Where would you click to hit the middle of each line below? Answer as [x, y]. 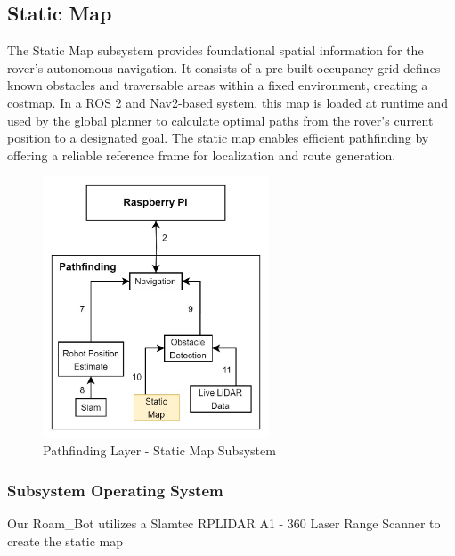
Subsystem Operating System [115, 490]
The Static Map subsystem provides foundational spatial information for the [215, 50]
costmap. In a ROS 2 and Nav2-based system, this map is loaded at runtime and [227, 102]
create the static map [65, 540]
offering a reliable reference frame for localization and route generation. [202, 155]
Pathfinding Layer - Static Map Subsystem [159, 450]
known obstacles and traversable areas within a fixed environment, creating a [218, 85]
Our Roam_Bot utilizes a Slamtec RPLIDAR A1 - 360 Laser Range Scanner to [224, 523]
